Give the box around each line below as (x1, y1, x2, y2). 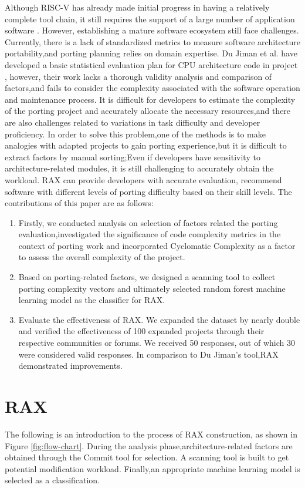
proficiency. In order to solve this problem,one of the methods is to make (5, 127, 266, 140)
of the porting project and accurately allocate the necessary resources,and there (5, 105, 291, 117)
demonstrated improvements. (18, 359, 123, 372)
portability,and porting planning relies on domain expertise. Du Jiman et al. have (5, 47, 297, 59)
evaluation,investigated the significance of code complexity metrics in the (18, 228, 281, 240)
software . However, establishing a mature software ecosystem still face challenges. (5, 24, 299, 36)
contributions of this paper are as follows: (5, 197, 154, 209)
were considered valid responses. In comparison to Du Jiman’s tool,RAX (18, 348, 279, 360)
